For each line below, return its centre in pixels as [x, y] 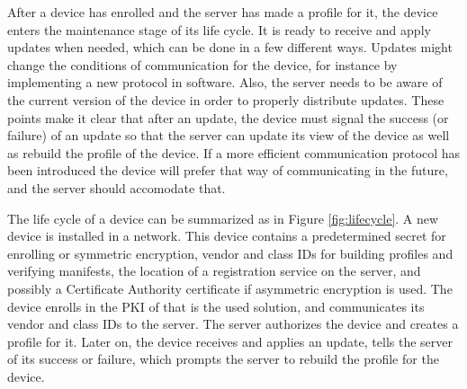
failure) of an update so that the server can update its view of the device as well [229, 135]
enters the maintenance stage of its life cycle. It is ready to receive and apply [219, 29]
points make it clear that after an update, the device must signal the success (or [228, 117]
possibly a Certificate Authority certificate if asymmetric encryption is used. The [230, 288]
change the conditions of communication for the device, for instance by [202, 64]
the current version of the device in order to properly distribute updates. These [226, 99]
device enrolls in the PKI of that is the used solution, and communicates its [216, 306]
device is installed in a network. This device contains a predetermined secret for [227, 236]
